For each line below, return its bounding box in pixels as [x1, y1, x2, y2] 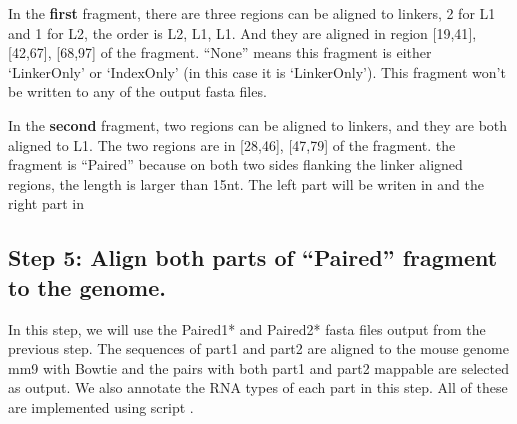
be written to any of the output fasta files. [8, 81, 267, 102]
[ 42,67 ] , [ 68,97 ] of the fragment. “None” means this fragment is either [8, 42, 432, 63]
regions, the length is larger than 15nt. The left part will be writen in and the [8, 173, 484, 194]
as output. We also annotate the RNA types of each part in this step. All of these [8, 377, 508, 398]
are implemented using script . [8, 396, 194, 417]
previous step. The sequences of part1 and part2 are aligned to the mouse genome [8, 338, 510, 359]
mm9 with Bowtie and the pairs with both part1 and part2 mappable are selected [8, 357, 510, 378]
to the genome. [8, 271, 166, 302]
